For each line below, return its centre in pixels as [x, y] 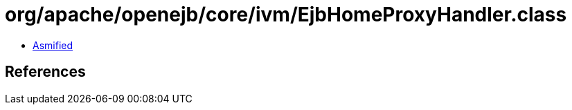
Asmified [53, 45]
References [45, 72]
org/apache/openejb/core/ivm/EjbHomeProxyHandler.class [286, 15]
